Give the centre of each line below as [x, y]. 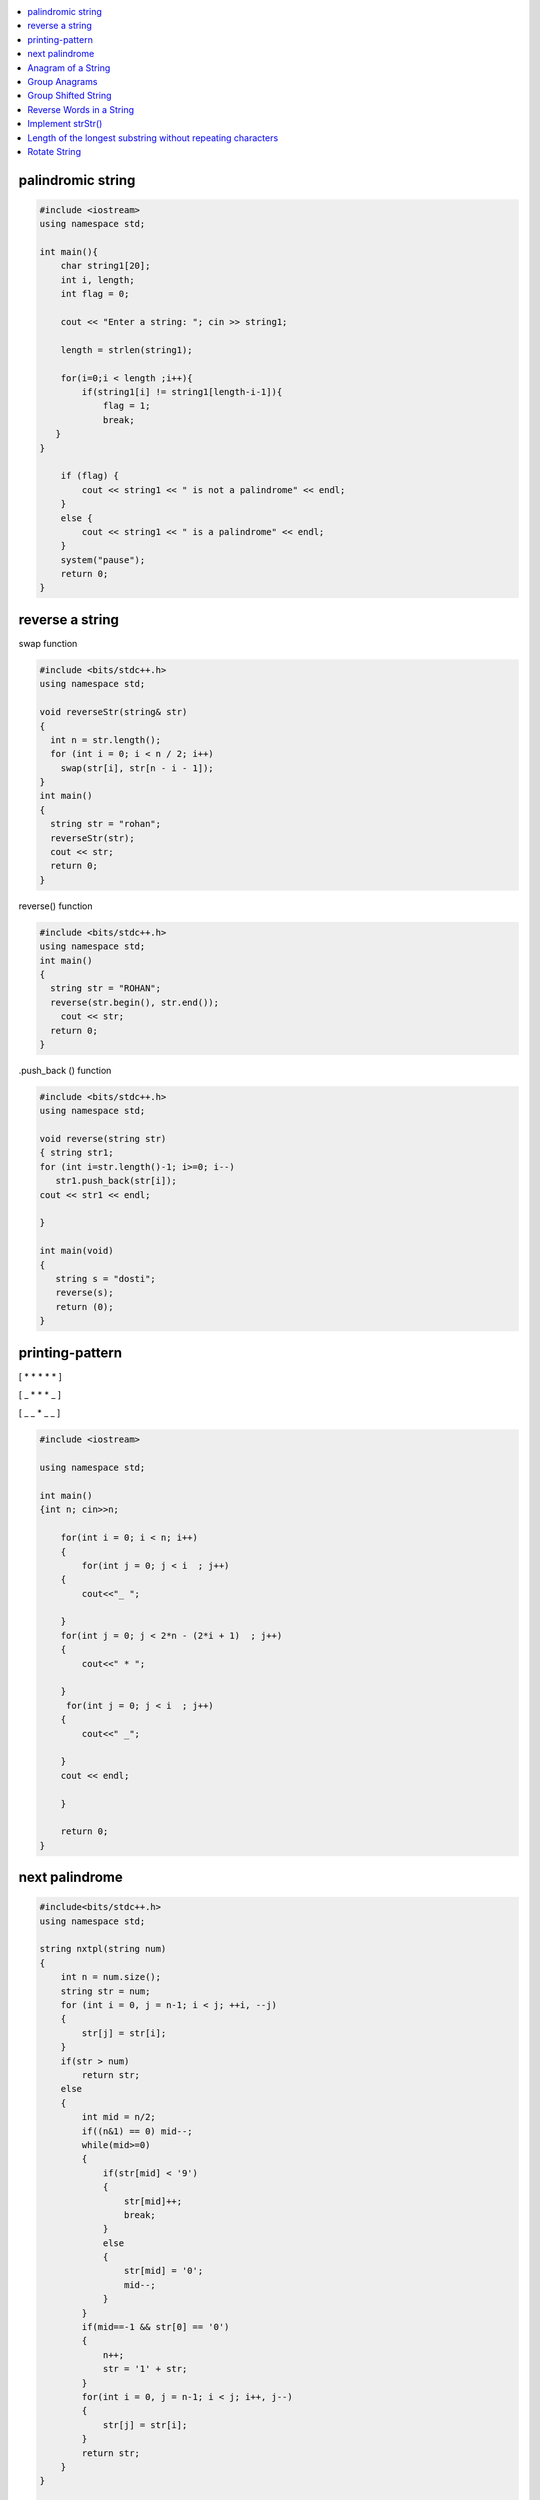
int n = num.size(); [111, 1977]
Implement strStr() [65, 124]
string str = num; [105, 1991]
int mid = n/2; [119, 2117]
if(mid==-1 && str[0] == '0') [155, 2327]
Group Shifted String [69, 96]
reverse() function [56, 906]
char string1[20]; [105, 266]
